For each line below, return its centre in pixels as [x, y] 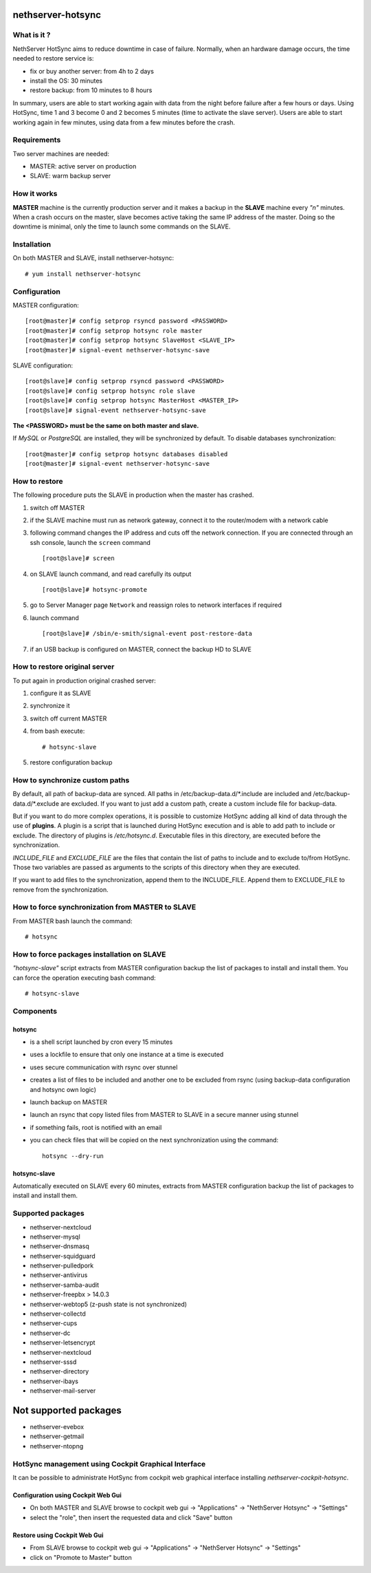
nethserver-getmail [57, 1436]
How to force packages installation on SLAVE [89, 954]
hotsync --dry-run [73, 1156]
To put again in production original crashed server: [84, 681]
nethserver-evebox [57, 1427]
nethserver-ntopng [57, 1446]
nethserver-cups [54, 1323]
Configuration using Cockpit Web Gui [67, 1495]
